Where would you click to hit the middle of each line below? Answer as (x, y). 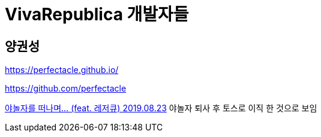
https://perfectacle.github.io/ (62, 70)
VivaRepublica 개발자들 (97, 14)
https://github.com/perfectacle (66, 89)
